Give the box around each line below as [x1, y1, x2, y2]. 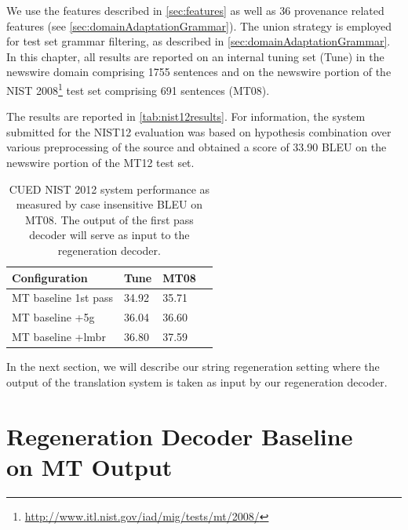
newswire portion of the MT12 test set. [6, 154, 195, 170]
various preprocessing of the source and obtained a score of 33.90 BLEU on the [6, 139, 387, 155]
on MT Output [6, 450, 173, 482]
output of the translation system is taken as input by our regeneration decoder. [6, 373, 388, 390]
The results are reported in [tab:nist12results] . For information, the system [6, 108, 366, 125]
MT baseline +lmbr [12, 329, 106, 345]
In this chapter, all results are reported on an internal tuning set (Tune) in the [6, 48, 384, 64]
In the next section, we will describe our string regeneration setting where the [6, 358, 380, 375]
